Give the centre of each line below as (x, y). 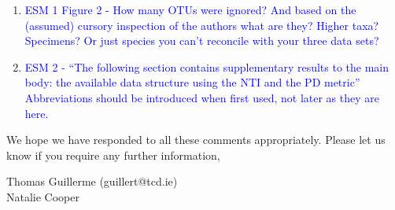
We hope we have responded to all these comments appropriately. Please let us (196, 140)
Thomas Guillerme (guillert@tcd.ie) (92, 181)
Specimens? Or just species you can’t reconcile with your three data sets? (202, 41)
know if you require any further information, (113, 155)
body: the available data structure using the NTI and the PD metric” (192, 82)
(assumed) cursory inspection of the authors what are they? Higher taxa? (202, 25)
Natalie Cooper (43, 196)
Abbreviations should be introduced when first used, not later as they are (202, 97)
